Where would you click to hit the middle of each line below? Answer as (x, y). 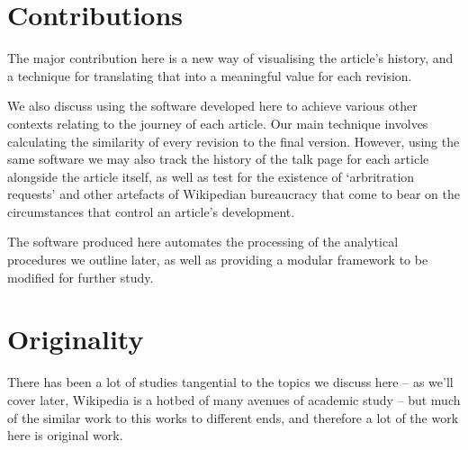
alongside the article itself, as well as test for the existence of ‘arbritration (211, 176)
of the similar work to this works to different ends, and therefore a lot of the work (233, 417)
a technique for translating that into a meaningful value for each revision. (210, 75)
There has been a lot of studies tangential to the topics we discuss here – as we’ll (230, 382)
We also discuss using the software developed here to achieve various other (212, 106)
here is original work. (65, 435)
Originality (76, 339)
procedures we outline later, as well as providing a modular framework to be (218, 260)
